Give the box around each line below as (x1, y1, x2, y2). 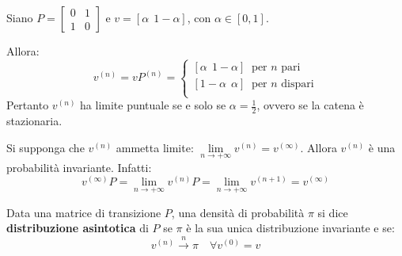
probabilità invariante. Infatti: (6, 159, 152, 175)
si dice (317, 204, 348, 220)
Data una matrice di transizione (6, 204, 161, 220)
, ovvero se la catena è (256, 97, 364, 113)
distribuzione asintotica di (6, 220, 149, 236)
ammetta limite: (116, 139, 194, 155)
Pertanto (6, 97, 49, 113)
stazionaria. (6, 113, 63, 129)
